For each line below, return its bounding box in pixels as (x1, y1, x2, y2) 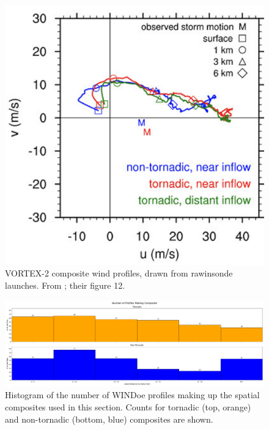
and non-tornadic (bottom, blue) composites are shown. (5, 412, 213, 425)
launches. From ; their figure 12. (5, 279, 125, 292)
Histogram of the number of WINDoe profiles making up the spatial (5, 388, 260, 401)
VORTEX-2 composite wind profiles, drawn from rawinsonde (5, 267, 233, 280)
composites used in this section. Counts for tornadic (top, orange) (5, 400, 251, 413)
